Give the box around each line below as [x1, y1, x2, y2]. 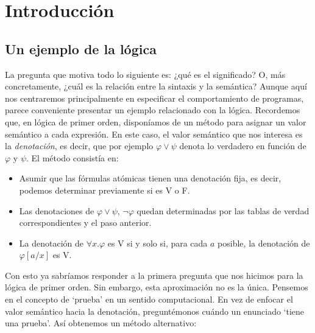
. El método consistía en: [26, 151, 119, 164]
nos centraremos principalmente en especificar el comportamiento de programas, [5, 91, 304, 104]
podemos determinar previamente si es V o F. [19, 183, 190, 196]
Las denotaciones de [19, 204, 94, 217]
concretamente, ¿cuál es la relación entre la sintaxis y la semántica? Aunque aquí [5, 80, 307, 93]
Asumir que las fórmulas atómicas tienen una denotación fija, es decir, [19, 172, 281, 184]
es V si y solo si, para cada [107, 236, 208, 249]
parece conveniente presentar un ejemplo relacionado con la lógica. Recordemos [5, 103, 300, 116]
